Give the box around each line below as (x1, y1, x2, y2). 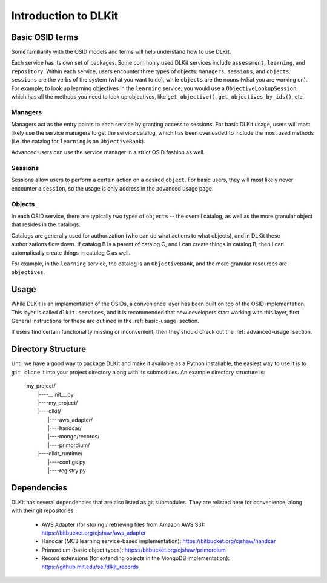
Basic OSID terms (11, 32, 79, 42)
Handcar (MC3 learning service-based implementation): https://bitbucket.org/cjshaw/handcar (41, 538, 276, 545)
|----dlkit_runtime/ (37, 450, 83, 457)
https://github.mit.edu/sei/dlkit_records (41, 563, 139, 570)
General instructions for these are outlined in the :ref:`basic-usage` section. (11, 318, 199, 325)
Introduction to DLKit (11, 9, 119, 22)
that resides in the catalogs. (11, 221, 81, 228)
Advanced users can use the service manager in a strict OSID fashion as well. (11, 149, 205, 156)
